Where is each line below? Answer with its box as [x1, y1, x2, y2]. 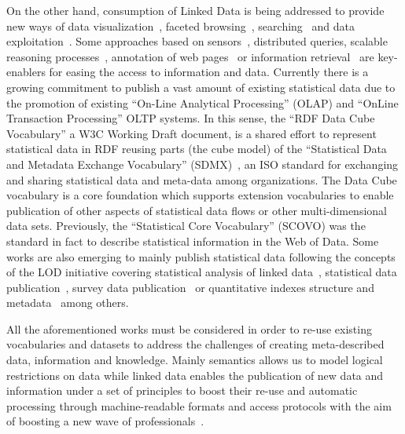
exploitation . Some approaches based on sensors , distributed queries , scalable [6, 33, 388, 49]
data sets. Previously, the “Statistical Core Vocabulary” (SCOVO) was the [6, 217, 366, 234]
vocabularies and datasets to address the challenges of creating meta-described [6, 336, 385, 352]
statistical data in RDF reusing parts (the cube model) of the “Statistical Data [6, 140, 387, 157]
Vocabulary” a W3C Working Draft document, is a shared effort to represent [6, 125, 377, 141]
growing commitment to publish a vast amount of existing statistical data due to [6, 78, 396, 95]
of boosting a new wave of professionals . [6, 413, 204, 429]
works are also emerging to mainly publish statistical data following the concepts [6, 248, 396, 264]
